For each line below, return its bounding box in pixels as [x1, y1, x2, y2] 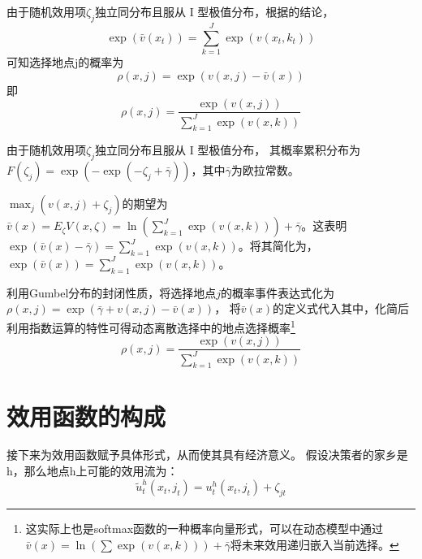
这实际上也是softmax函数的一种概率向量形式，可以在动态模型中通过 [25, 520, 384, 537]
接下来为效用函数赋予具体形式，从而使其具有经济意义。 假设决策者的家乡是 [6, 446, 408, 463]
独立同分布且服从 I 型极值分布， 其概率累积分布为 [94, 141, 361, 158]
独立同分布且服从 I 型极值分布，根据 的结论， [94, 3, 334, 19]
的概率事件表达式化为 [221, 284, 335, 301]
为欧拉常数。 [230, 162, 299, 179]
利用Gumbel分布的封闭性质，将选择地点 [6, 284, 217, 301]
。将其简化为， [238, 237, 318, 254]
